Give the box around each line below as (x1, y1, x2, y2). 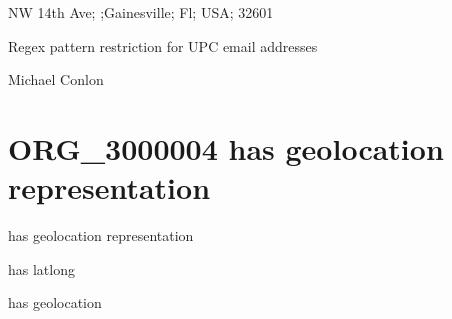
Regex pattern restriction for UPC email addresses (8, 35, 318, 56)
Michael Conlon (8, 69, 104, 90)
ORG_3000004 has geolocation (8, 127, 444, 168)
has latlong (8, 258, 75, 279)
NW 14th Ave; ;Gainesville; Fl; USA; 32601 (8, 2, 274, 22)
